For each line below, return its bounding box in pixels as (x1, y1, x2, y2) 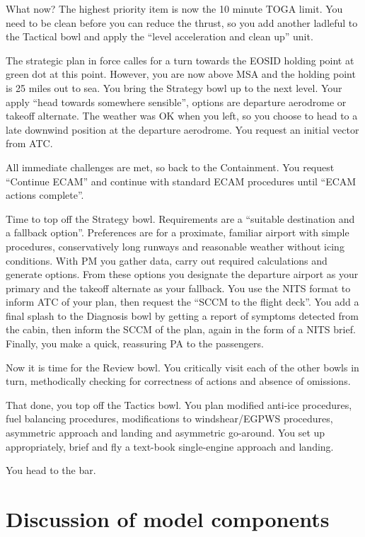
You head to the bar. (6, 463, 96, 478)
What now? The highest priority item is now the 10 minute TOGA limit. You (6, 1, 343, 16)
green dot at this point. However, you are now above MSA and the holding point (6, 67, 356, 81)
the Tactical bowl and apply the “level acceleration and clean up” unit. (6, 29, 313, 44)
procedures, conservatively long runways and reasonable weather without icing (6, 238, 344, 253)
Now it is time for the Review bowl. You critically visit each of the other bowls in (6, 359, 359, 374)
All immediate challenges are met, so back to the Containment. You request (6, 159, 335, 174)
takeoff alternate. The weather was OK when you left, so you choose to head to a (6, 108, 358, 123)
